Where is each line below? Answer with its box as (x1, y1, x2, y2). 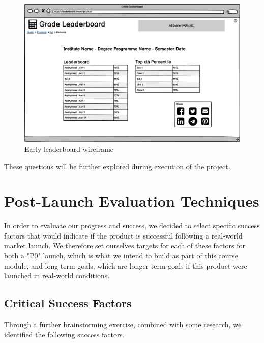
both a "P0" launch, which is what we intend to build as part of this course (4, 250, 238, 261)
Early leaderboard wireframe (24, 143, 114, 154)
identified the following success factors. (4, 329, 125, 339)
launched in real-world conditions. (4, 270, 110, 281)
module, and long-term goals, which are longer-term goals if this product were (4, 260, 247, 271)
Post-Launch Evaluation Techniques (4, 191, 259, 212)
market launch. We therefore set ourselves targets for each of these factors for (4, 240, 245, 251)
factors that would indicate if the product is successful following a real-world (4, 230, 243, 241)
